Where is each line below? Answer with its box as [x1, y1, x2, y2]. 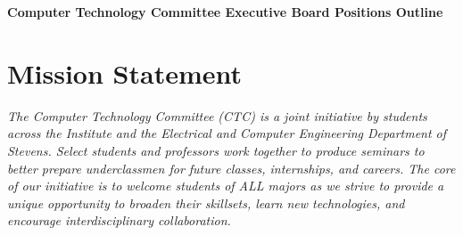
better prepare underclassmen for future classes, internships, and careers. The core [7, 158, 456, 177]
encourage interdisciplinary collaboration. [7, 211, 231, 230]
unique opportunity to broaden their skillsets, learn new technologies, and [7, 193, 405, 212]
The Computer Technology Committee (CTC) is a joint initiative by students [7, 106, 427, 125]
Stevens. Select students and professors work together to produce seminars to [7, 141, 425, 159]
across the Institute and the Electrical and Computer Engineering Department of [7, 124, 447, 142]
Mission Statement [7, 54, 243, 91]
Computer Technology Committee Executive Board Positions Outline [7, 3, 443, 20]
